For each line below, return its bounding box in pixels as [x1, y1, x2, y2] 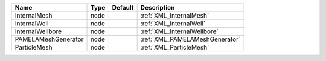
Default [112, 4, 134, 11]
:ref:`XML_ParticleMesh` [140, 43, 209, 51]
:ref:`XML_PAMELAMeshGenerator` [140, 35, 241, 43]
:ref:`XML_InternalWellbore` [140, 27, 219, 36]
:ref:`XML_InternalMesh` [140, 11, 209, 19]
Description [140, 4, 175, 11]
